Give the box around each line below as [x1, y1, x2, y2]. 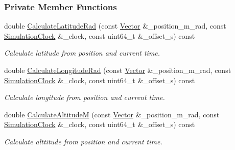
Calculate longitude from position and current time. [4, 92, 165, 103]
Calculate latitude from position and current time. [4, 47, 160, 58]
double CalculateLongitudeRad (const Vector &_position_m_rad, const [4, 65, 231, 75]
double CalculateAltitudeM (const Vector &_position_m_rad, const [4, 109, 220, 119]
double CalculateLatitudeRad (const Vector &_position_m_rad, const [4, 20, 226, 31]
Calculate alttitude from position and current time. [4, 136, 162, 146]
